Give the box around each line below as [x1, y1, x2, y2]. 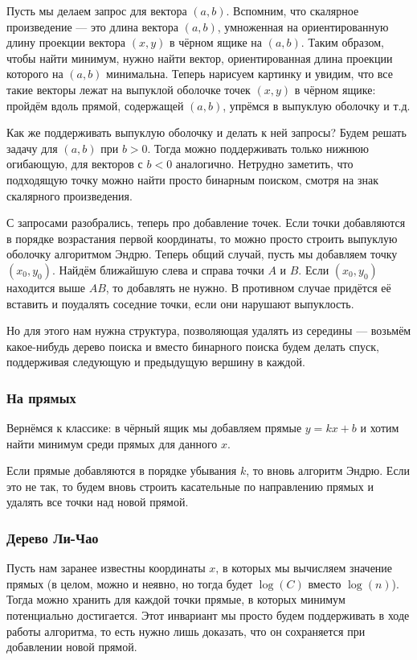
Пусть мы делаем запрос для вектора [6, 2, 187, 19]
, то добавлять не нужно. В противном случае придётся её [105, 278, 391, 295]
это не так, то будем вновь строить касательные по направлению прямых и [6, 477, 374, 494]
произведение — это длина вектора [6, 18, 179, 35]
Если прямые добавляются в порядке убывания [6, 462, 237, 479]
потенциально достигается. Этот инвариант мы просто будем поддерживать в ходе [6, 607, 410, 624]
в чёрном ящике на [170, 34, 263, 51]
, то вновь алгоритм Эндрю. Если [246, 462, 411, 479]
